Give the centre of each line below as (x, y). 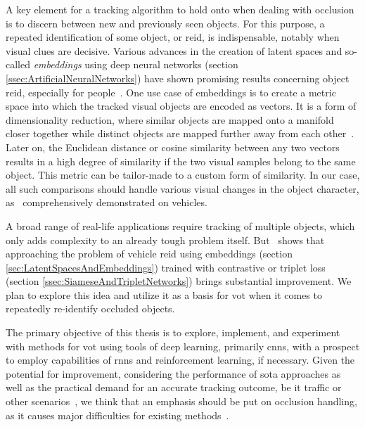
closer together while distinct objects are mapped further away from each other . (180, 133)
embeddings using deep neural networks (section (136, 64)
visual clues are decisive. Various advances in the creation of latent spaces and (174, 50)
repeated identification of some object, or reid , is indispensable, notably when (173, 37)
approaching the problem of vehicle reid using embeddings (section (149, 254)
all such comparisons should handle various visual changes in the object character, (182, 188)
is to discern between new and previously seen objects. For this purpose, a (165, 23)
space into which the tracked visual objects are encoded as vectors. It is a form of (181, 106)
